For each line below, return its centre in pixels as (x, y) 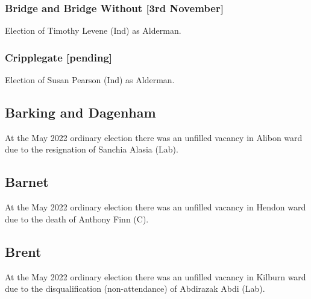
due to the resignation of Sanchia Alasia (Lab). (92, 149)
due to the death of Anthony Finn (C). (77, 219)
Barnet (27, 182)
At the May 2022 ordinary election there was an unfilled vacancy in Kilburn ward (155, 276)
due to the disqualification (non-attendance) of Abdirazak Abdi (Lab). (135, 288)
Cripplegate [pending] (59, 57)
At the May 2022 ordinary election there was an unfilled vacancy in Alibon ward (154, 137)
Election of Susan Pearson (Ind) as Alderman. (90, 80)
